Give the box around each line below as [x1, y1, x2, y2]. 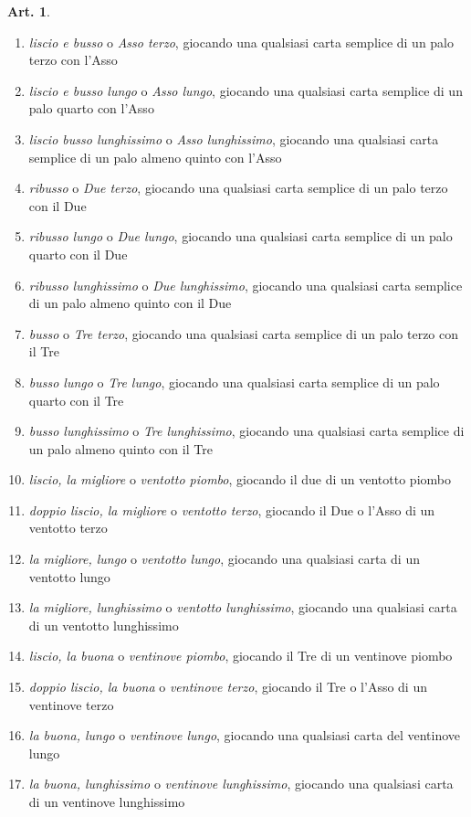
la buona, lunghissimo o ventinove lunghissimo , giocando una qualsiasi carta [28, 774, 454, 793]
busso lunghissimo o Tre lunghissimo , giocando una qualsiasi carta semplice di [28, 421, 465, 440]
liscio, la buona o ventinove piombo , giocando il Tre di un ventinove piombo [28, 646, 453, 665]
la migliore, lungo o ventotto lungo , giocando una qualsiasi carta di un [28, 549, 420, 568]
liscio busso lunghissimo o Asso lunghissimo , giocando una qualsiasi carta [28, 129, 439, 148]
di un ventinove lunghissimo [28, 792, 185, 811]
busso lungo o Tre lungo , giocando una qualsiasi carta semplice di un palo [28, 372, 440, 391]
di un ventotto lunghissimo [28, 615, 179, 634]
